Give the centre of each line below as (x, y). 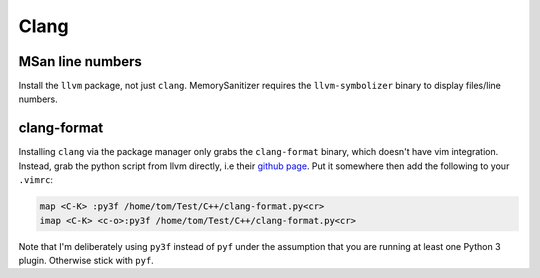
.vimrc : (36, 180)
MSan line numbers (80, 61)
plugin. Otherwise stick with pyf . (86, 260)
